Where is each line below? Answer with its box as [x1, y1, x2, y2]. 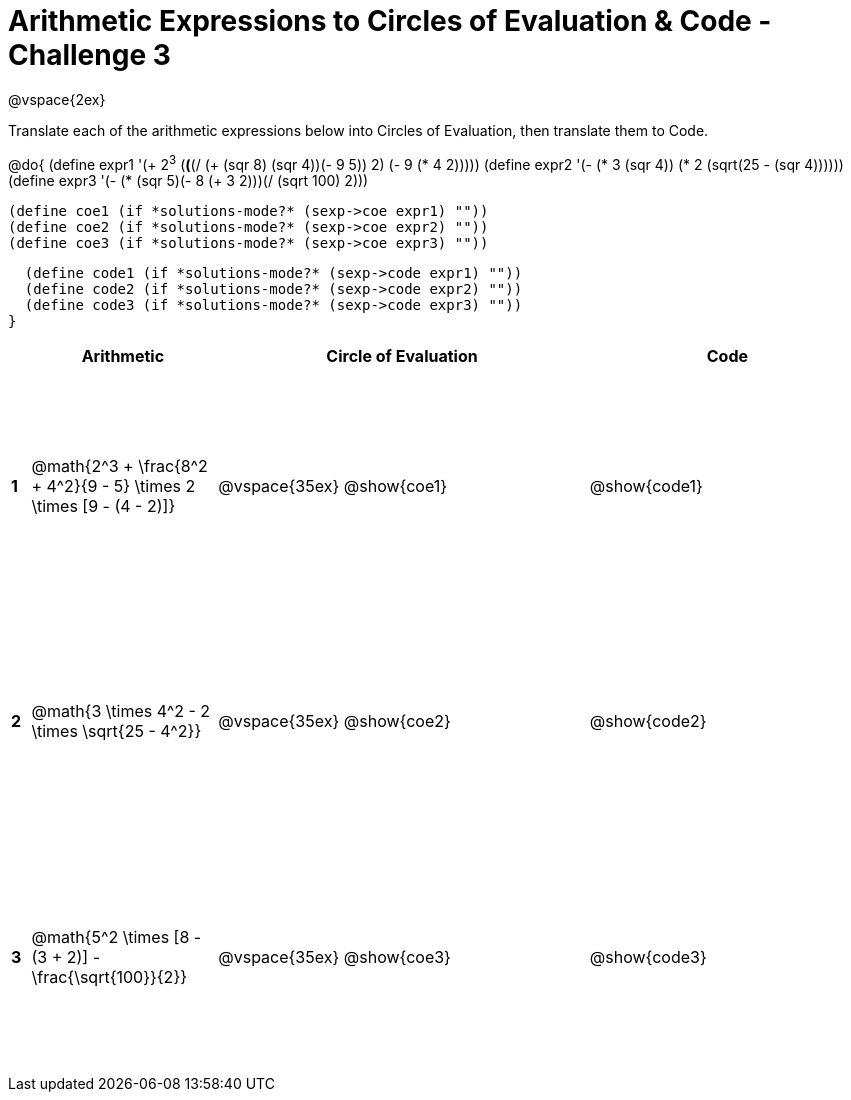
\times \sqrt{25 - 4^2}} [31, 721, 202, 742]
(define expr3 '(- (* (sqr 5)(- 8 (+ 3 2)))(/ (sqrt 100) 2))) [8, 172, 369, 190]
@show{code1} [589, 476, 703, 497]
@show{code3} [589, 946, 707, 967]
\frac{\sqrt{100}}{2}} [31, 966, 188, 987]
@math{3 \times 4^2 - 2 [31, 701, 211, 722]
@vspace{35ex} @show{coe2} [218, 711, 451, 732]
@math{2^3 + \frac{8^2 [31, 456, 208, 477]
